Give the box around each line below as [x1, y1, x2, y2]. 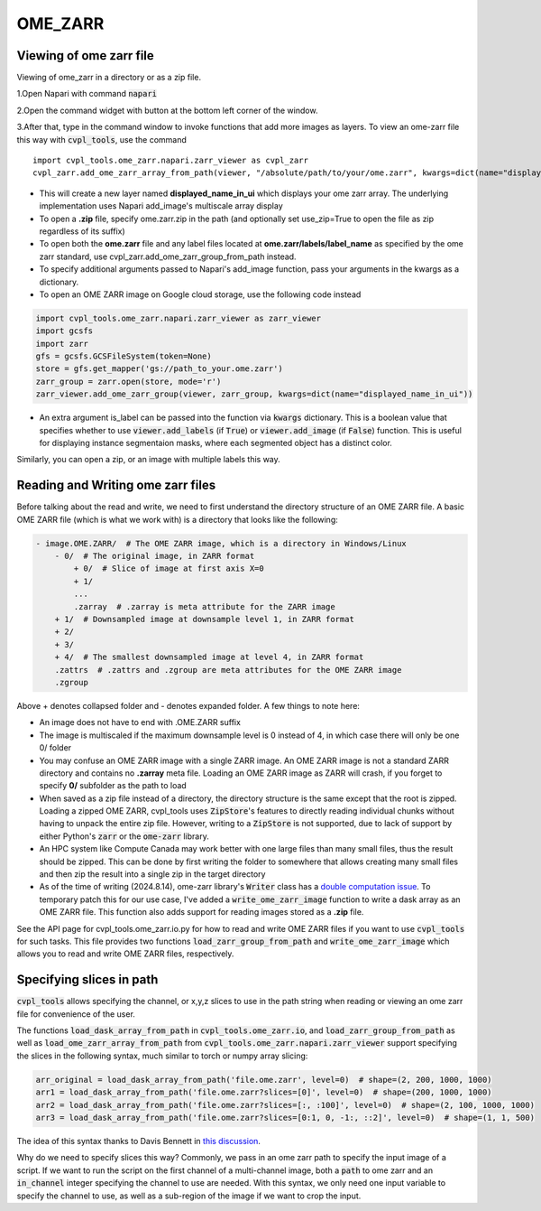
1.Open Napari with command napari [16, 88, 158, 99]
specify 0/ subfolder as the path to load [39, 780, 187, 791]
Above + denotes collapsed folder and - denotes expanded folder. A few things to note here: [16, 700, 361, 711]
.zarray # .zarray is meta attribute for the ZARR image [73, 601, 335, 611]
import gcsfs [35, 326, 94, 336]
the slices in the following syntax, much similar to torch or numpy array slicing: [16, 1050, 308, 1061]
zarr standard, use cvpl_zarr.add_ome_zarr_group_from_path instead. [39, 251, 297, 262]
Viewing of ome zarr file [16, 48, 155, 63]
